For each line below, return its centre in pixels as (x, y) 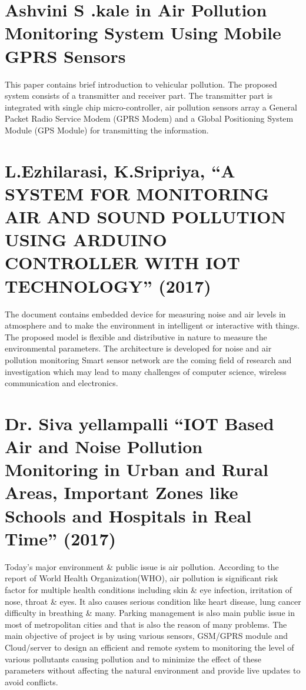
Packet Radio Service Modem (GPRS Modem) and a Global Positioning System (149, 118)
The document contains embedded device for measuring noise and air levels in (145, 314)
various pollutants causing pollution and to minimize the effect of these (133, 659)
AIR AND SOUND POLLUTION (145, 217)
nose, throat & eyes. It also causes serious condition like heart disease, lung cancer (153, 601)
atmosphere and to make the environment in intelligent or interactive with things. (152, 325)
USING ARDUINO (86, 240)
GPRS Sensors (65, 56)
